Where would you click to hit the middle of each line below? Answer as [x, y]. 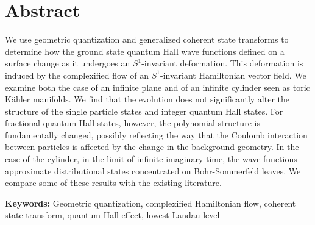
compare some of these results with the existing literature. [113, 183]
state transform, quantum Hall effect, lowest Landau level [112, 215]
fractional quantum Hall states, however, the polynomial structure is [133, 123]
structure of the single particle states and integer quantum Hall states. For [144, 111]
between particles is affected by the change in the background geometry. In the [152, 147]
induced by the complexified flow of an [77, 75]
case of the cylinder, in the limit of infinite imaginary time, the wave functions [151, 159]
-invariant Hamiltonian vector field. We [233, 75]
